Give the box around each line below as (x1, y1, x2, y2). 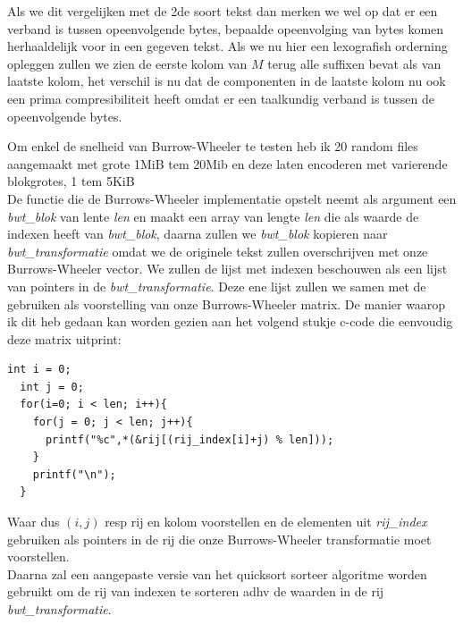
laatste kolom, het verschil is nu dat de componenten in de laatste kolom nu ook (7, 72, 446, 90)
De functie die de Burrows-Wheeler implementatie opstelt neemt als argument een (7, 189, 457, 207)
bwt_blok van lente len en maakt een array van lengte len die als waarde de (7, 207, 419, 225)
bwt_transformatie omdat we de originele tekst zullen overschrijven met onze (7, 241, 428, 260)
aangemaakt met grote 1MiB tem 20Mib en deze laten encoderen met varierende (7, 154, 448, 173)
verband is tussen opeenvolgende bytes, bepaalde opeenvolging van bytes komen (7, 19, 444, 38)
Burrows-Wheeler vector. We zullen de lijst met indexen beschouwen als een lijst (7, 259, 448, 278)
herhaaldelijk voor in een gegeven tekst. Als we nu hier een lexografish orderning (7, 37, 448, 55)
